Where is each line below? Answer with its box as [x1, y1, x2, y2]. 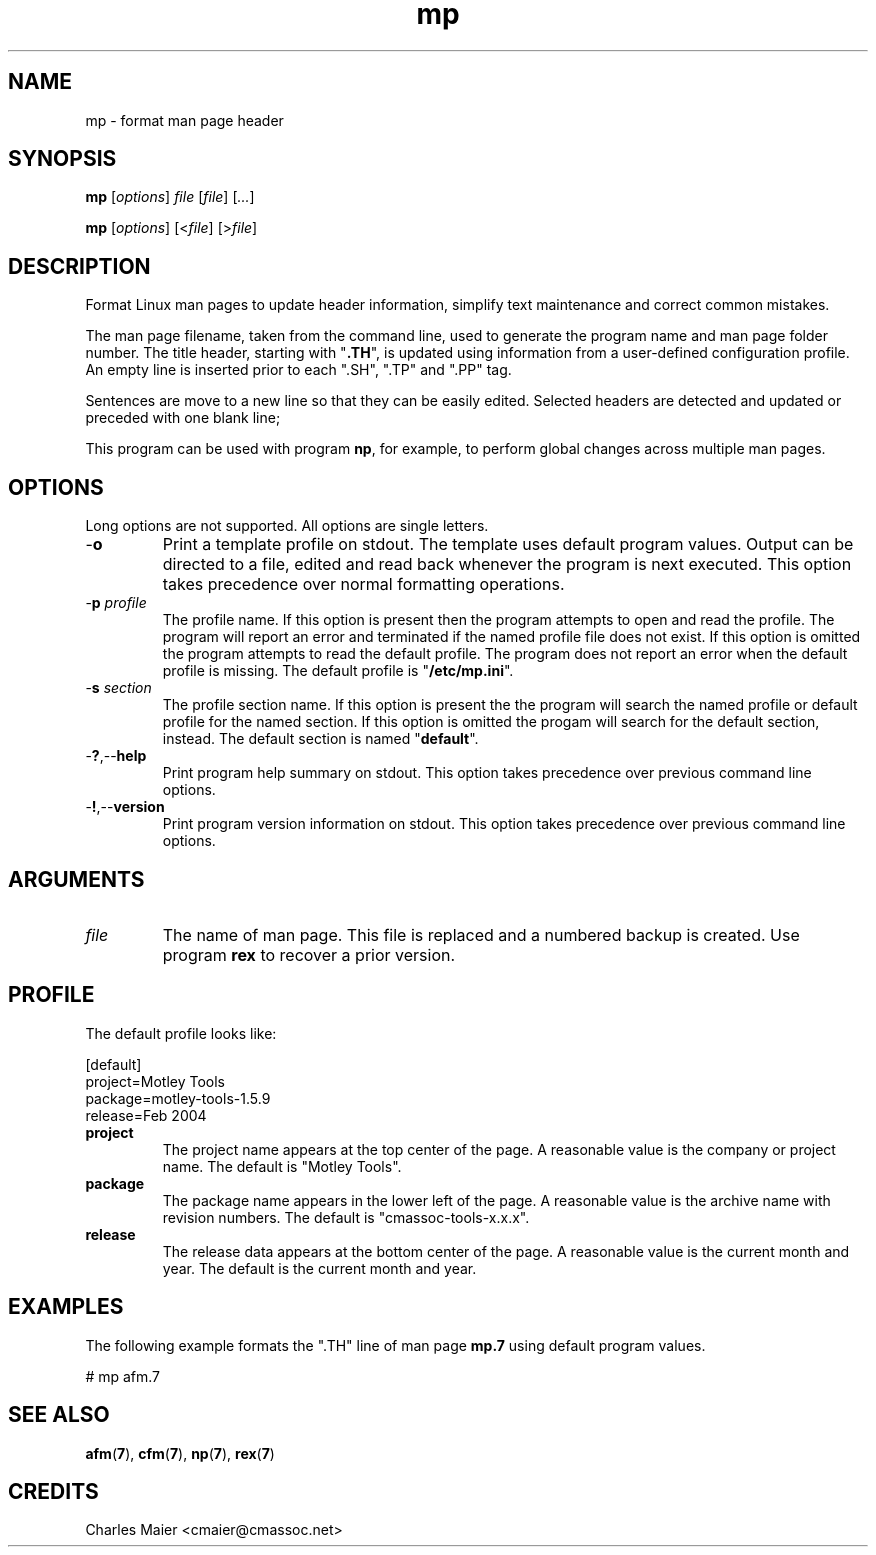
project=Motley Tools [85, 1072, 226, 1090]
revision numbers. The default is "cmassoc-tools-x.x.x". [162, 1208, 530, 1226]
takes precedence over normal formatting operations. [162, 574, 565, 595]
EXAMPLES [8, 1294, 124, 1320]
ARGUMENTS [8, 866, 145, 892]
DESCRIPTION [8, 253, 151, 279]
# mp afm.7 [85, 1367, 161, 1385]
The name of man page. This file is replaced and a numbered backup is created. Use [162, 924, 800, 945]
